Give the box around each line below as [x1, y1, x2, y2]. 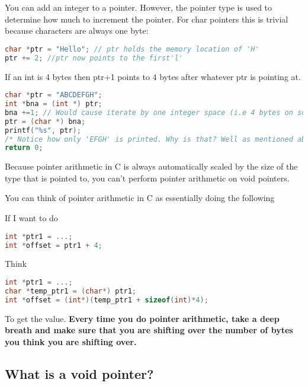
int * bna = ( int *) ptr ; [5, 100, 102, 108]
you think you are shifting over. [5, 335, 137, 347]
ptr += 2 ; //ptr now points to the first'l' [5, 53, 183, 62]
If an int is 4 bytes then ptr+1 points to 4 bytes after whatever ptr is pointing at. [5, 70, 301, 82]
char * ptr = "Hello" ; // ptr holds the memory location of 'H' [5, 44, 259, 53]
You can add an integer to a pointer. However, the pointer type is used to [5, 1, 272, 13]
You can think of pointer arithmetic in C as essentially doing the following [5, 192, 275, 204]
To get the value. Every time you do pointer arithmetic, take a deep [5, 312, 280, 324]
